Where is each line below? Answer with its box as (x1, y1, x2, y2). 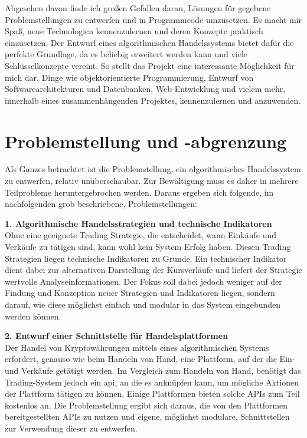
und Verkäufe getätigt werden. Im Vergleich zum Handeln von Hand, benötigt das (5, 364, 301, 376)
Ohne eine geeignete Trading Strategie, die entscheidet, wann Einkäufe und (5, 229, 277, 241)
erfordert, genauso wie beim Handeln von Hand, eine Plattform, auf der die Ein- (5, 353, 295, 365)
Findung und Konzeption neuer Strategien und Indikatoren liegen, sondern (5, 286, 275, 299)
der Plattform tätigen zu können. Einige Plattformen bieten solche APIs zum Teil (5, 387, 300, 400)
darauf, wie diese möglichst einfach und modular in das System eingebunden (5, 298, 281, 310)
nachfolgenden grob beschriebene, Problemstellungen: (5, 197, 198, 210)
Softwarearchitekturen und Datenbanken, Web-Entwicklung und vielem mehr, (5, 83, 286, 95)
